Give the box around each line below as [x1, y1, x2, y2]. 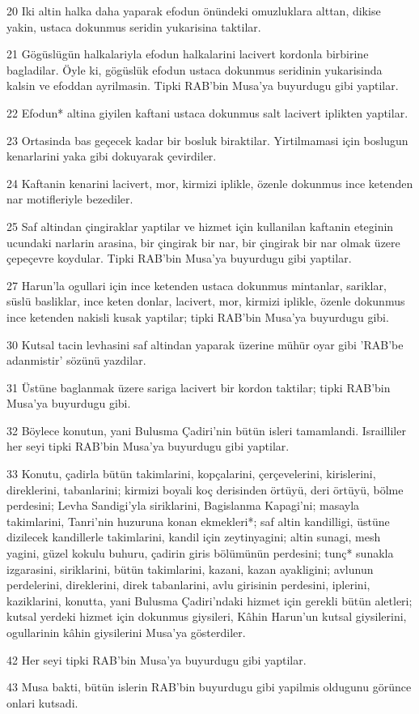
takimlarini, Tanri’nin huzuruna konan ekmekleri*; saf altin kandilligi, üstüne [6, 512, 390, 529]
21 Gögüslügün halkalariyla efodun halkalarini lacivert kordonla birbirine [6, 45, 369, 62]
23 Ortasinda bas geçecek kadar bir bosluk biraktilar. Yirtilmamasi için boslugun [6, 131, 408, 148]
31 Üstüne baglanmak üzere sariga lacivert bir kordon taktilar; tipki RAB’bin [6, 378, 391, 395]
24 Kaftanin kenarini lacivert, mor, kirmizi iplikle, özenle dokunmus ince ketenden [6, 174, 413, 191]
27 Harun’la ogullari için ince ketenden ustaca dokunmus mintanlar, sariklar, [6, 276, 387, 293]
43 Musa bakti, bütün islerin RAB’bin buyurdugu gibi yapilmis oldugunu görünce [6, 678, 412, 695]
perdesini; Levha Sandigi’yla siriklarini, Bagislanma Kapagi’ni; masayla [6, 497, 360, 514]
